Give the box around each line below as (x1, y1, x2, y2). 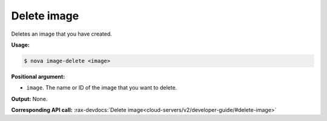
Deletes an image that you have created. (11, 30, 112, 38)
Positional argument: (11, 73, 65, 80)
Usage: (11, 41, 30, 48)
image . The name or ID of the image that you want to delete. (26, 84, 177, 91)
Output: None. (11, 95, 48, 102)
